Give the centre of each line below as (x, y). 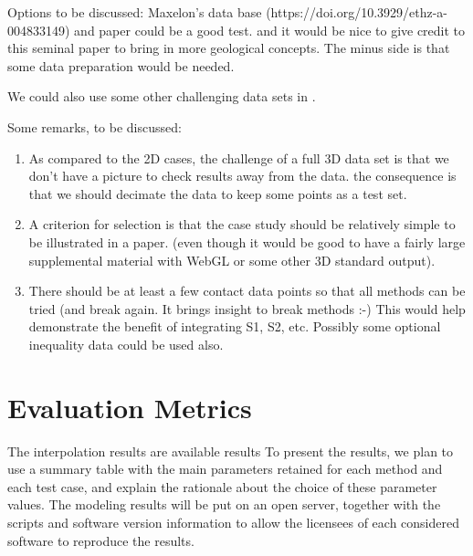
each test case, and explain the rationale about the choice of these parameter (222, 486)
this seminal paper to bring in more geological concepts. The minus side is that (229, 48)
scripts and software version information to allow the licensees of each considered (233, 522)
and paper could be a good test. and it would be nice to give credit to (270, 30)
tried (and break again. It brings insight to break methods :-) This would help (247, 308)
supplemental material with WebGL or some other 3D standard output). (232, 260)
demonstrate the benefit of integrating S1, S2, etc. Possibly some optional (235, 326)
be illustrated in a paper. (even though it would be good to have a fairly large (247, 241)
